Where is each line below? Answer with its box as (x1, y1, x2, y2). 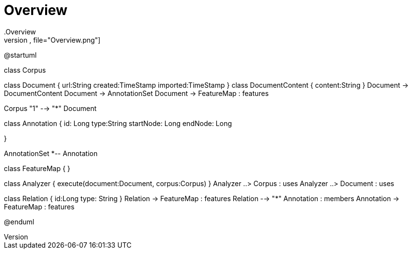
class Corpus (4, 65, 46, 74)
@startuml (4, 50, 37, 59)
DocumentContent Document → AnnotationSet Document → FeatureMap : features (4, 89, 269, 97)
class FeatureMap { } (4, 164, 70, 173)
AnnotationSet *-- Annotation (4, 149, 98, 158)
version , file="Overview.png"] (4, 35, 100, 44)
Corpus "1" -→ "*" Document (4, 104, 97, 112)
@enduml (4, 217, 34, 226)
